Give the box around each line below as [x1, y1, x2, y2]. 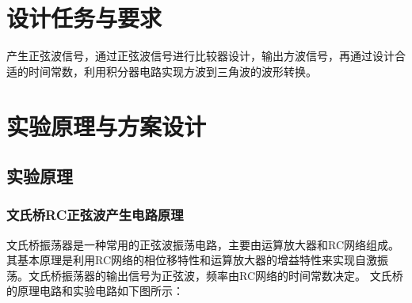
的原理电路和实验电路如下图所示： [6, 282, 184, 299]
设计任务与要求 [6, 2, 162, 34]
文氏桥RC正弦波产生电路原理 [6, 205, 184, 225]
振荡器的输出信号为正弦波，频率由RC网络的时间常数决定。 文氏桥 [61, 267, 403, 283]
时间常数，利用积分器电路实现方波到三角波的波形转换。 [28, 62, 317, 79]
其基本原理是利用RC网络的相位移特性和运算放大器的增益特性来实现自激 [6, 252, 378, 268]
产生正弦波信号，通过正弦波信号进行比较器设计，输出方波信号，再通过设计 [6, 47, 395, 64]
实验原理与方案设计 [6, 109, 207, 142]
